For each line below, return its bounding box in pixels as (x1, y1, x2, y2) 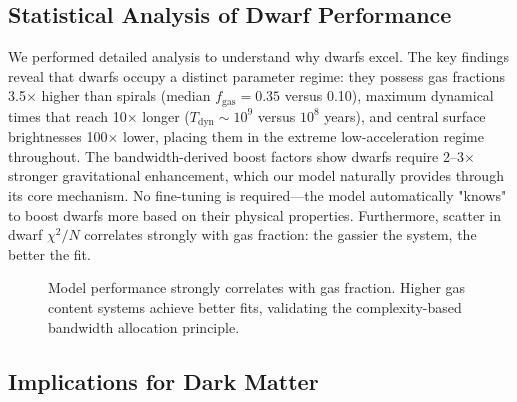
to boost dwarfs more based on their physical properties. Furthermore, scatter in (8, 204, 501, 225)
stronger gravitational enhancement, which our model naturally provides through (8, 165, 504, 186)
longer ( (142, 105, 190, 126)
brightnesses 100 (8, 126, 108, 147)
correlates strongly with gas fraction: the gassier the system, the (84, 224, 477, 245)
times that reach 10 (8, 105, 127, 126)
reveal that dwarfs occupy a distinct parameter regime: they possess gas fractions (8, 65, 506, 86)
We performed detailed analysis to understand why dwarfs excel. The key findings (8, 46, 510, 67)
